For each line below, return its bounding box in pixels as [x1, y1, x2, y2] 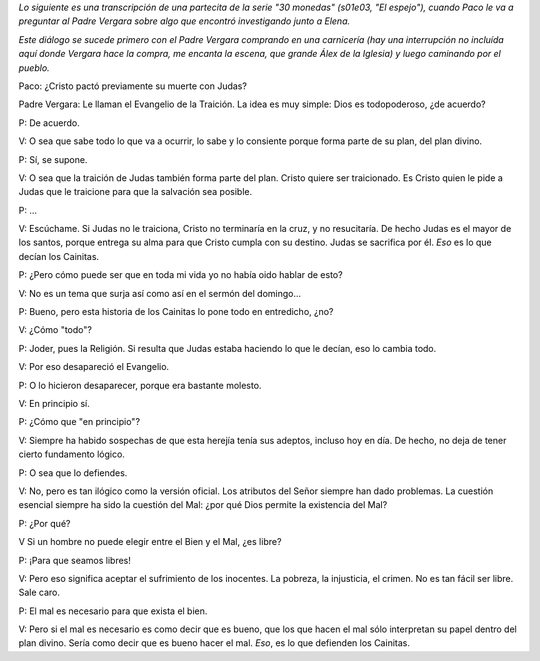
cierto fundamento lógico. [18, 448, 125, 460]
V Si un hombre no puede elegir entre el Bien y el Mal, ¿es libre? [18, 536, 282, 548]
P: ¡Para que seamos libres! [18, 554, 132, 566]
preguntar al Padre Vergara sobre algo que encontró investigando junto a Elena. [18, 15, 351, 27]
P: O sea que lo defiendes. [18, 466, 128, 479]
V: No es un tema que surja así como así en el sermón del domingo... [18, 287, 302, 299]
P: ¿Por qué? [18, 517, 71, 529]
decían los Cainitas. [18, 250, 100, 262]
